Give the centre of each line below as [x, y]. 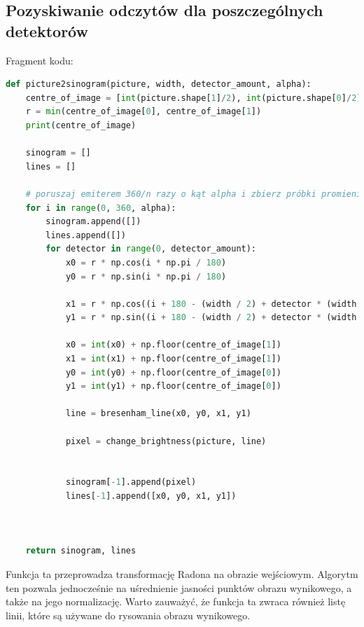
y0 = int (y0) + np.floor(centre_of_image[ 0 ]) [173, 372]
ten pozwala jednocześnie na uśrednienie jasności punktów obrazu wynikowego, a [179, 587]
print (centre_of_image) [81, 125]
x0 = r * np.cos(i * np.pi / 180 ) [146, 262]
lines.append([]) [86, 235]
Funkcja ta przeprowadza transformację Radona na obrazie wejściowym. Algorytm [182, 573]
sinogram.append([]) [93, 222]
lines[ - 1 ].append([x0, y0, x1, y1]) [151, 496]
